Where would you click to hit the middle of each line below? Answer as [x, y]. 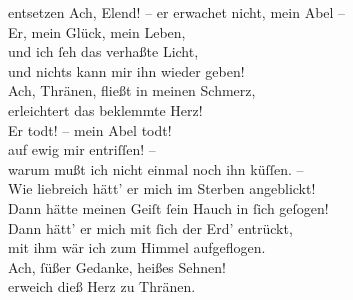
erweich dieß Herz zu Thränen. [102, 286]
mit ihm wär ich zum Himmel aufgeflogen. [137, 247]
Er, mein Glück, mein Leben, [97, 31]
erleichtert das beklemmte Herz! [105, 109]
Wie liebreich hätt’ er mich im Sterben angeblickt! [162, 188]
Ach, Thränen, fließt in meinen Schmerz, [132, 90]
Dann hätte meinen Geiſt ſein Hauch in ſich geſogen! [168, 207]
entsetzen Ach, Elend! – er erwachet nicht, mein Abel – [177, 12]
